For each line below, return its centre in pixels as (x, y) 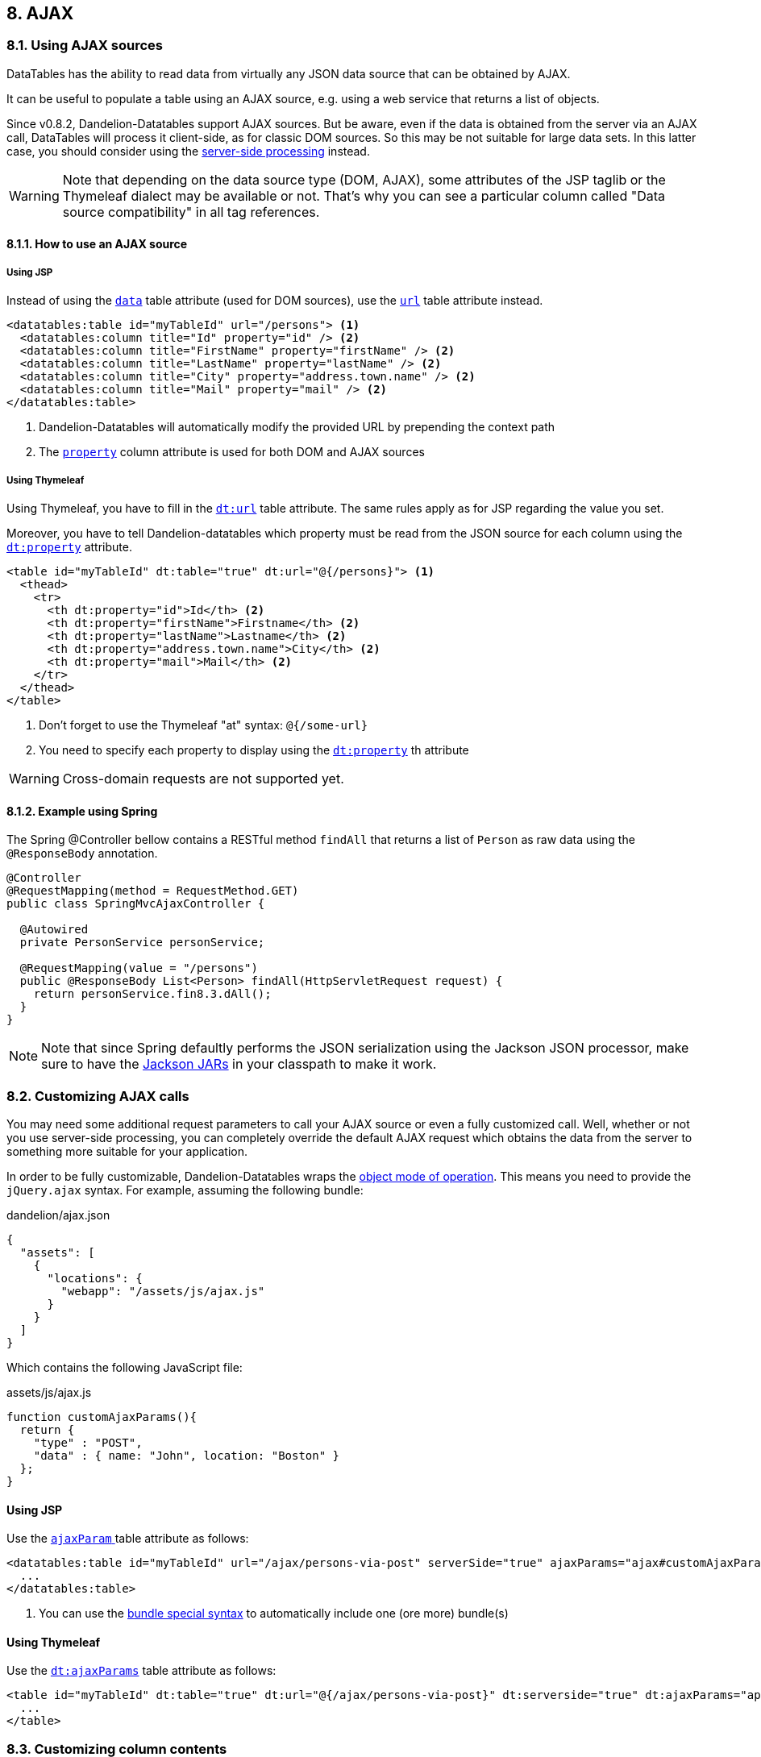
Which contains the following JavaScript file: (125, 1367)
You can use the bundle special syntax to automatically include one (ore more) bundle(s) (274, 1614)
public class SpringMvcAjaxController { (136, 904)
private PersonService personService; (142, 943)
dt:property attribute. (69, 546)
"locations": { (95, 1278)
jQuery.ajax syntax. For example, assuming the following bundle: (185, 1190)
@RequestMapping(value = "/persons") (139, 968)
